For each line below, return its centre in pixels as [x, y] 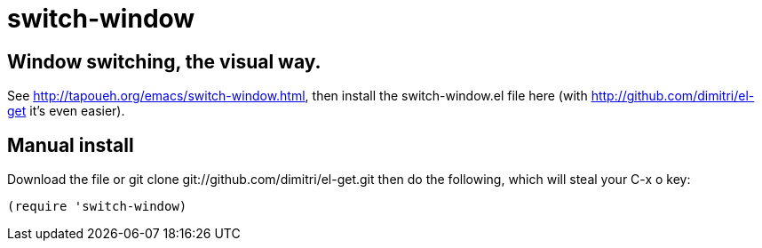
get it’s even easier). [66, 111]
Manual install [71, 145]
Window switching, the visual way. [164, 61]
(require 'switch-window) [97, 207]
